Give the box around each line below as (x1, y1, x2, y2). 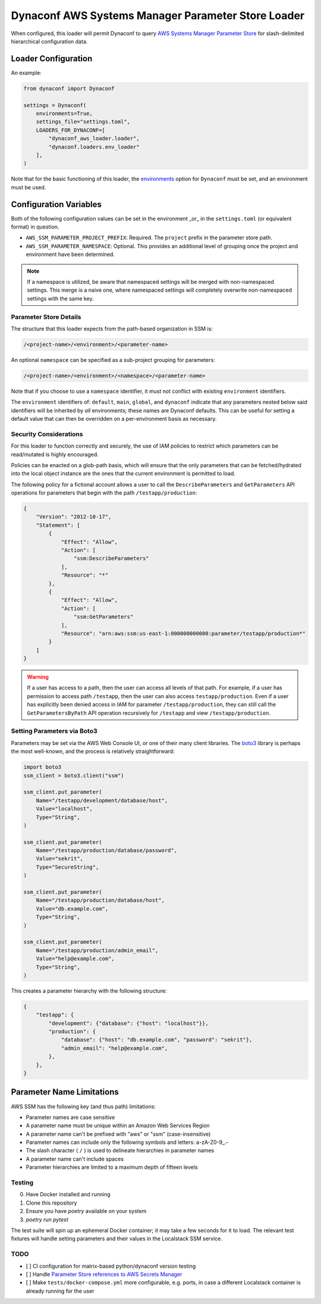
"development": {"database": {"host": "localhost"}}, (48, 1020, 209, 1027)
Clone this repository (26, 1199, 77, 1206)
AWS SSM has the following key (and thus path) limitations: (11, 1103, 156, 1110)
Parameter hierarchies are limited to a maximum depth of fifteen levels (26, 1164, 199, 1171)
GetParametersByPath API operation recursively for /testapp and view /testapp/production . (27, 709, 270, 717)
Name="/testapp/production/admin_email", (36, 947, 159, 953)
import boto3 (23, 764, 62, 771)
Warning (27, 673, 49, 681)
